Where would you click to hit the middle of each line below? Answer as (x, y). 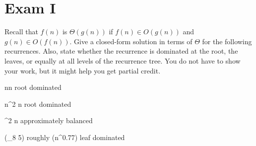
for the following (227, 41)
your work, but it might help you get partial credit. (83, 70)
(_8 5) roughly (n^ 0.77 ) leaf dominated (65, 137)
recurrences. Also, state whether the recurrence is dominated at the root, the (121, 51)
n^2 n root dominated (38, 104)
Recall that (21, 32)
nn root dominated (33, 87)
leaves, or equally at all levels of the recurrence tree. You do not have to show (123, 60)
